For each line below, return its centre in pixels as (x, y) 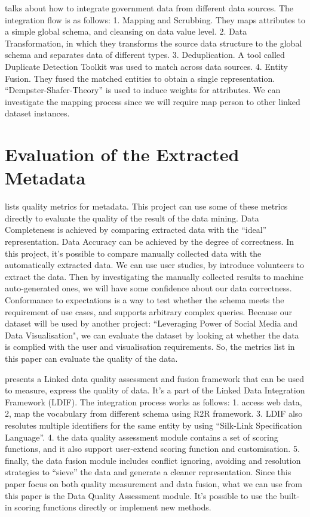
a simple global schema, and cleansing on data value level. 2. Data (126, 31)
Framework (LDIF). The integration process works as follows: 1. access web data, (154, 401)
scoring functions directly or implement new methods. (113, 507)
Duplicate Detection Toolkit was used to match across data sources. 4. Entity (146, 66)
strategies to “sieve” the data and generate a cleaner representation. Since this (148, 472)
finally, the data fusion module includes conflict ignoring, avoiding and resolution (153, 460)
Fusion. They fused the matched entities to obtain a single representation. (140, 78)
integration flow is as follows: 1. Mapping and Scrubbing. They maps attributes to (155, 19)
